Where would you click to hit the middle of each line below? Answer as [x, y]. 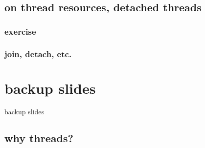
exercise [20, 31]
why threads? [39, 137]
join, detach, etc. [38, 53]
